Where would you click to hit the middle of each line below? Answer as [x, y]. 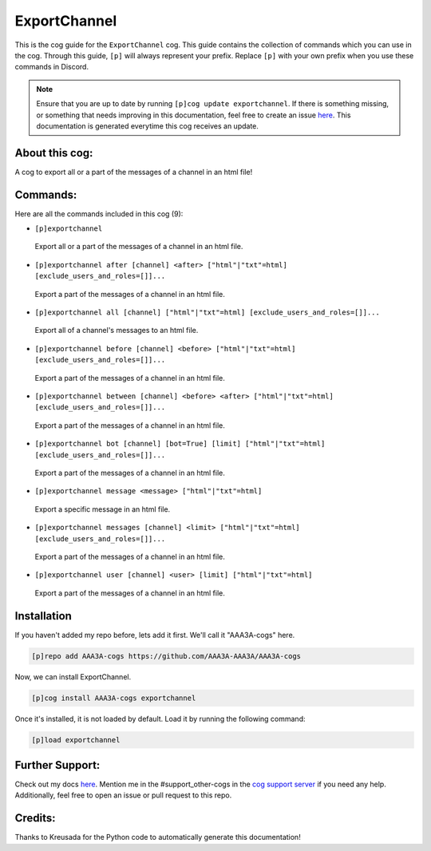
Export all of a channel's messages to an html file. [117, 331]
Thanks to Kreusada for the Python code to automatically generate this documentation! [158, 837]
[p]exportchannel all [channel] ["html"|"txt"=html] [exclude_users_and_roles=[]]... [208, 313]
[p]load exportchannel [76, 740]
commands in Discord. [52, 67]
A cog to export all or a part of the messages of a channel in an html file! [134, 172]
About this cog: [54, 153]
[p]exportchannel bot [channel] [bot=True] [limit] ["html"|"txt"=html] [180, 444]
